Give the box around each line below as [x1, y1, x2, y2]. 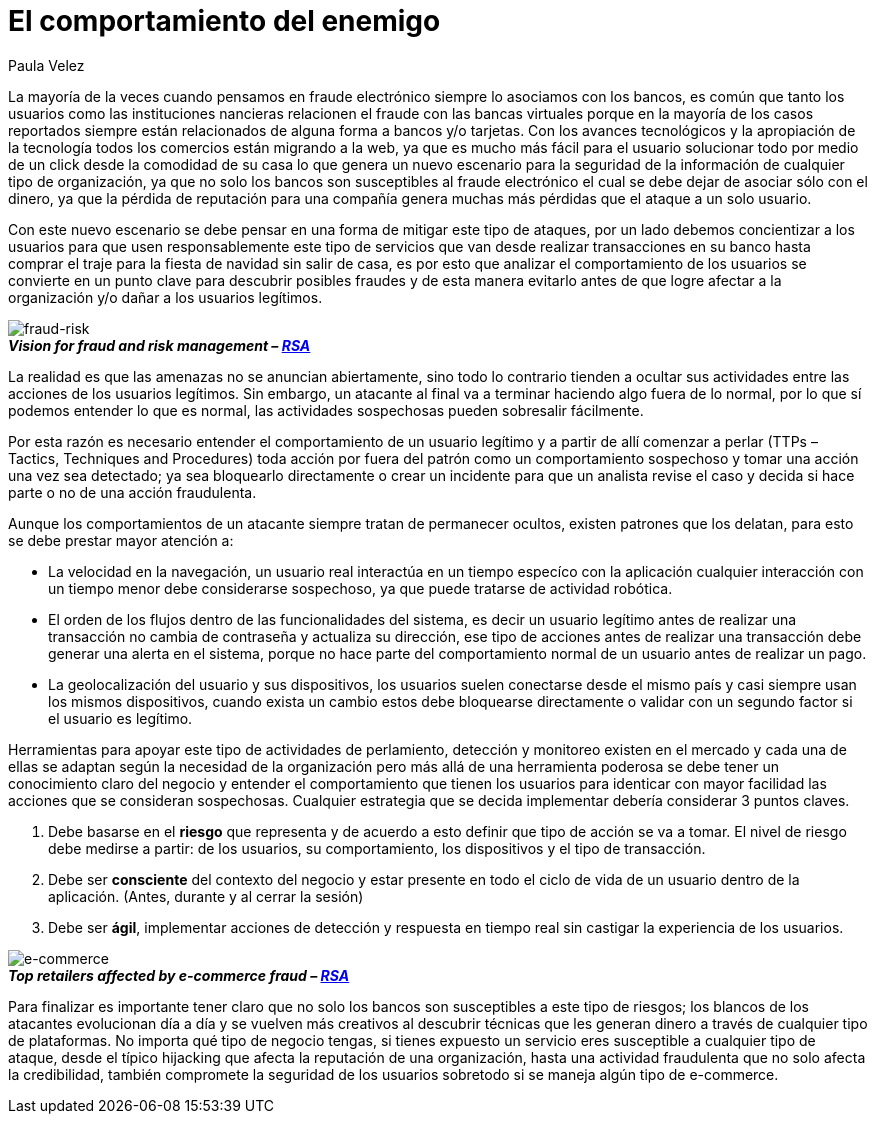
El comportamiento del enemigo [8, 4, 441, 38]
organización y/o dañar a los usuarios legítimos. [8, 288, 323, 306]
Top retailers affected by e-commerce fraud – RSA [8, 966, 350, 984]
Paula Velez [8, 56, 85, 74]
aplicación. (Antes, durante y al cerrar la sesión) [48, 887, 364, 905]
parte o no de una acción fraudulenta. [8, 483, 257, 501]
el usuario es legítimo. [48, 709, 193, 727]
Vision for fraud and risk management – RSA [8, 336, 311, 354]
